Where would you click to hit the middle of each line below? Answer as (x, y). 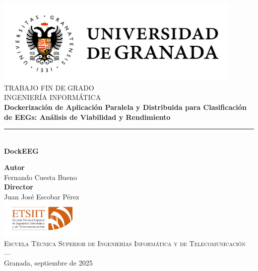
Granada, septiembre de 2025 (48, 263)
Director (19, 187)
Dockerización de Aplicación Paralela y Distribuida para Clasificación (125, 107)
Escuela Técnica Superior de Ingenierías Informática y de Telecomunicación (125, 243)
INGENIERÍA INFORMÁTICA (53, 97)
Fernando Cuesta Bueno (41, 177)
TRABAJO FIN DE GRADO (49, 87)
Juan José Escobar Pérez (42, 197)
